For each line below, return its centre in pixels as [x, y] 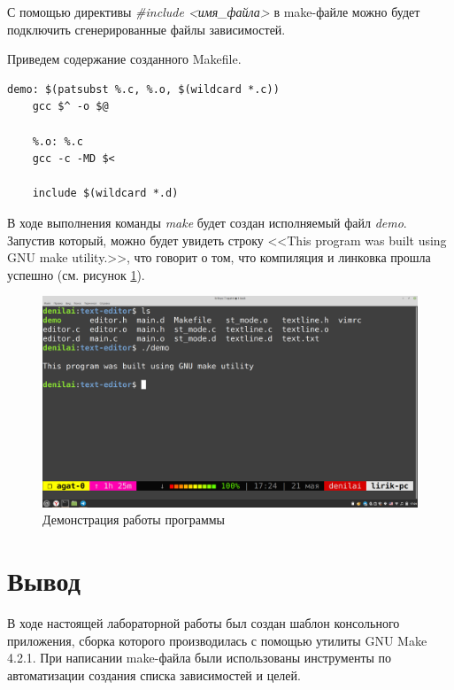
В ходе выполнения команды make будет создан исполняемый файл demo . [207, 222]
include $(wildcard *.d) [105, 194]
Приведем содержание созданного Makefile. [124, 59]
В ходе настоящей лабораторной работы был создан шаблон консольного [204, 623]
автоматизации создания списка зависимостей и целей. [154, 674]
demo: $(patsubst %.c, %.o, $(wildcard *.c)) [143, 89]
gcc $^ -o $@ [70, 107]
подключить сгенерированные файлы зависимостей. [146, 29]
